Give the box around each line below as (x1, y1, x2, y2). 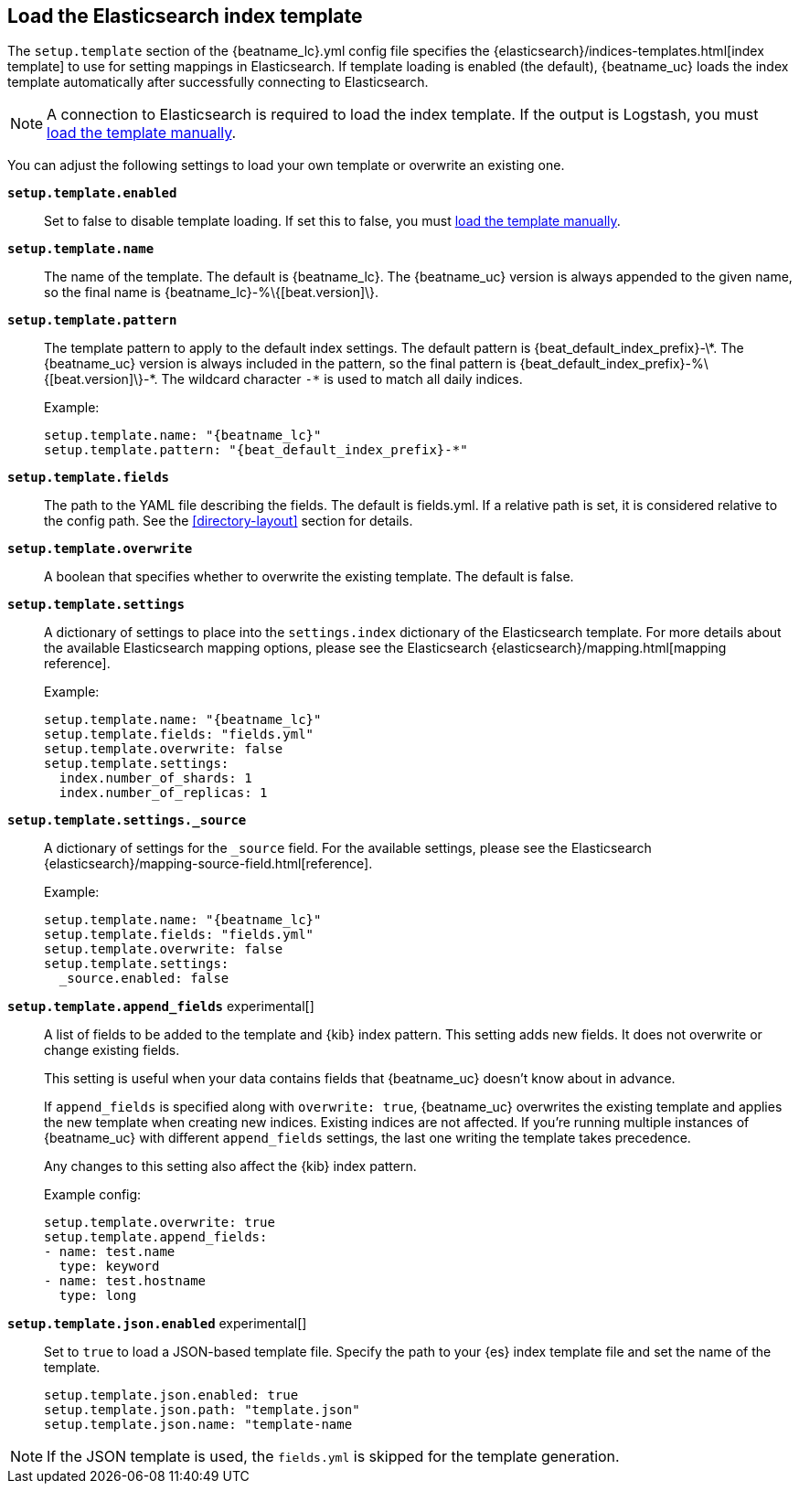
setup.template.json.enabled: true (44, 1388, 299, 1403)
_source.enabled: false (59, 971, 229, 986)
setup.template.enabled (7, 186, 177, 201)
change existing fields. (44, 1042, 180, 1059)
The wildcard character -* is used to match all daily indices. (161, 371, 523, 388)
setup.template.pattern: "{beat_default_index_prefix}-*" (44, 442, 468, 458)
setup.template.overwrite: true (44, 1215, 275, 1230)
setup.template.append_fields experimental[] (7, 998, 314, 1015)
